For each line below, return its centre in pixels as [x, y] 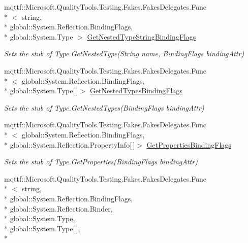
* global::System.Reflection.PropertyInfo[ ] [70, 144]
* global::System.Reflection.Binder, [58, 208]
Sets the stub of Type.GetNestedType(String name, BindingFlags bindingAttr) [124, 54]
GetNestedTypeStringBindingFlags [142, 36]
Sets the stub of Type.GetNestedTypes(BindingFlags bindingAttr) [104, 107]
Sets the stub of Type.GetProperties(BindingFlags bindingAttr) [101, 162]
